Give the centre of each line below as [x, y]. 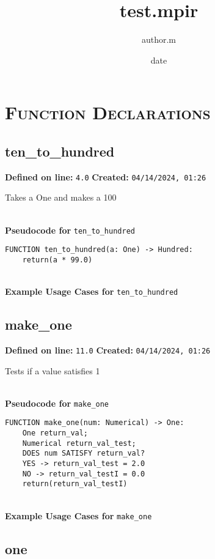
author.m [159, 39]
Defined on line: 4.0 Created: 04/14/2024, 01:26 [106, 176]
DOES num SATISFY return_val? [84, 453]
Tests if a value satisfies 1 [53, 370]
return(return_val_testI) [75, 484]
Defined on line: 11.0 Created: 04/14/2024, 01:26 [108, 350]
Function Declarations [108, 112]
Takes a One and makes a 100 [61, 197]
